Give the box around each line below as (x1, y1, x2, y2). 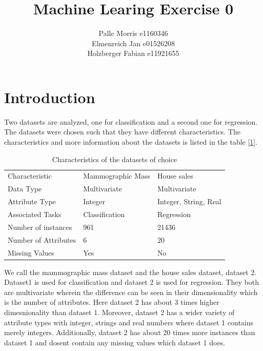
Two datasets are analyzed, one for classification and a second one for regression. (4, 116, 258, 127)
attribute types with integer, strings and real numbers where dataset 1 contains (4, 317, 254, 327)
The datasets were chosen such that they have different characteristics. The (4, 126, 240, 137)
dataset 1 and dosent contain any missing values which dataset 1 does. (4, 337, 226, 347)
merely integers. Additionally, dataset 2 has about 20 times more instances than (4, 327, 255, 338)
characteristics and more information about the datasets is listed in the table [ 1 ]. (4, 136, 258, 147)
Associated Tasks (8, 209, 62, 219)
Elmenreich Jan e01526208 (92, 37, 175, 48)
